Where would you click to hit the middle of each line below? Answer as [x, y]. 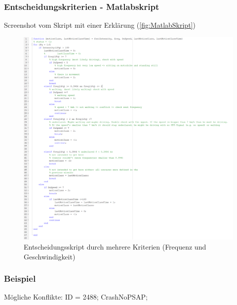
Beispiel [20, 279]
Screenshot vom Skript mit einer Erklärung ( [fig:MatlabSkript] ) [100, 25]
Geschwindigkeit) [50, 256]
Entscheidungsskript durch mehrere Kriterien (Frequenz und [115, 246]
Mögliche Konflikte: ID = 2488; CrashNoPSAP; [76, 297]
